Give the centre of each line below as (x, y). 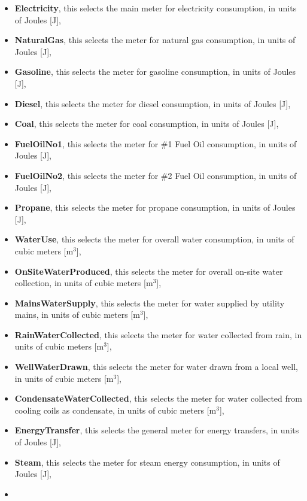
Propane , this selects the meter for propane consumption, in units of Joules (155, 207)
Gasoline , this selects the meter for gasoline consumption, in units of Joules (155, 72)
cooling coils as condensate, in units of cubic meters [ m (115, 410)
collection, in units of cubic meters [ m (84, 283)
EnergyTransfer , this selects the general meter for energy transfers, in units (157, 430)
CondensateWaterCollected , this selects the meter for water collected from (158, 398)
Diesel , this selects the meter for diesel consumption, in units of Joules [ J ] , (153, 103)
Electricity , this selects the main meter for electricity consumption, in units (156, 8)
